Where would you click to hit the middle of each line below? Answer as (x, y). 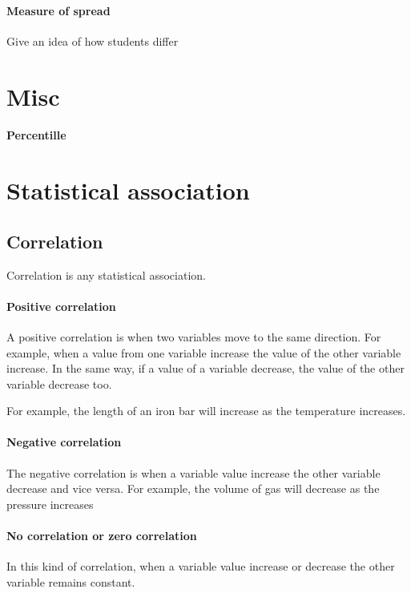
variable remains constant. (71, 581)
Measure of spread (58, 10)
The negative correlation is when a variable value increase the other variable (193, 472)
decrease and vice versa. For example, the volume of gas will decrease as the (193, 488)
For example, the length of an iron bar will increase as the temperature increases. (206, 411)
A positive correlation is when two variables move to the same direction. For (194, 336)
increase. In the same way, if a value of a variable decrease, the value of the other (205, 368)
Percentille (36, 135)
